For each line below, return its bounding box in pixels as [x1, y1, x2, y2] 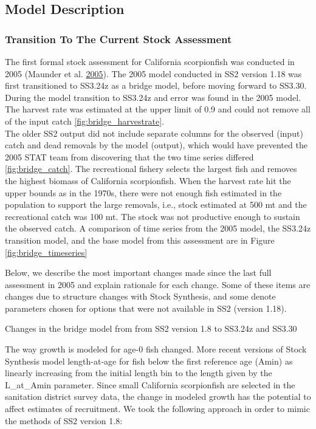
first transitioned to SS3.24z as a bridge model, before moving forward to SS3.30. [5, 79, 307, 92]
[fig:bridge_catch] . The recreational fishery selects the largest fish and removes [5, 162, 297, 175]
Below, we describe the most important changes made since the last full [5, 266, 272, 279]
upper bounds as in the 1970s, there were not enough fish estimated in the [5, 186, 282, 199]
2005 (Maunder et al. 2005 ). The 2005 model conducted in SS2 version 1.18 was [5, 67, 302, 80]
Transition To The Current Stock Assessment [5, 31, 232, 46]
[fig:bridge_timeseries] [5, 245, 88, 258]
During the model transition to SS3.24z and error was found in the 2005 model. [5, 91, 301, 103]
